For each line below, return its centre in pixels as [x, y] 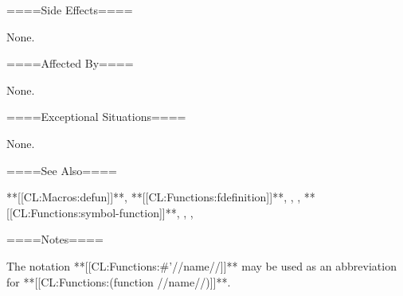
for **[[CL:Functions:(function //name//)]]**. [119, 281]
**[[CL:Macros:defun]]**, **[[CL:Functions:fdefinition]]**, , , [154, 197]
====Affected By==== [70, 63]
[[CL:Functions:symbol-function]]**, [93, 212]
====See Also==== [62, 170]
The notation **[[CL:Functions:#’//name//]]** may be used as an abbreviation [201, 265]
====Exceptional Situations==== [96, 117]
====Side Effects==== [70, 10]
